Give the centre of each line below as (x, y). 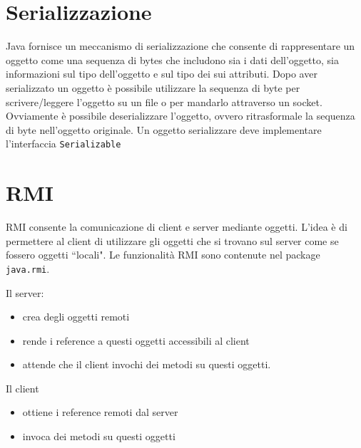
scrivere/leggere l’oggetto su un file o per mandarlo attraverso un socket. (164, 101)
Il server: (25, 292)
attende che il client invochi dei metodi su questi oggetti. (147, 364)
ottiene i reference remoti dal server (100, 412)
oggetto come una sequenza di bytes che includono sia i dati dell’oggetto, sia (172, 59)
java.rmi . (28, 268)
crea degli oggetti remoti (76, 317)
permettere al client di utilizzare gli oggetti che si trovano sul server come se (172, 240)
